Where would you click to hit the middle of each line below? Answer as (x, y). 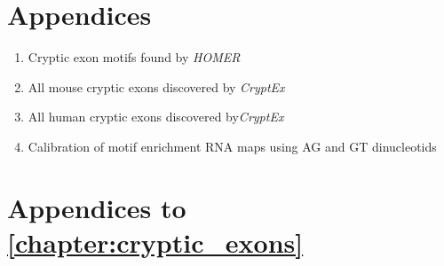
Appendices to (97, 207)
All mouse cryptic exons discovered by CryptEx (156, 86)
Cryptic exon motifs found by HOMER (134, 57)
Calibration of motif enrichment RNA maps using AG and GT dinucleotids (232, 146)
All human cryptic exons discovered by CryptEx (156, 117)
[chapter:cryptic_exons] (155, 242)
